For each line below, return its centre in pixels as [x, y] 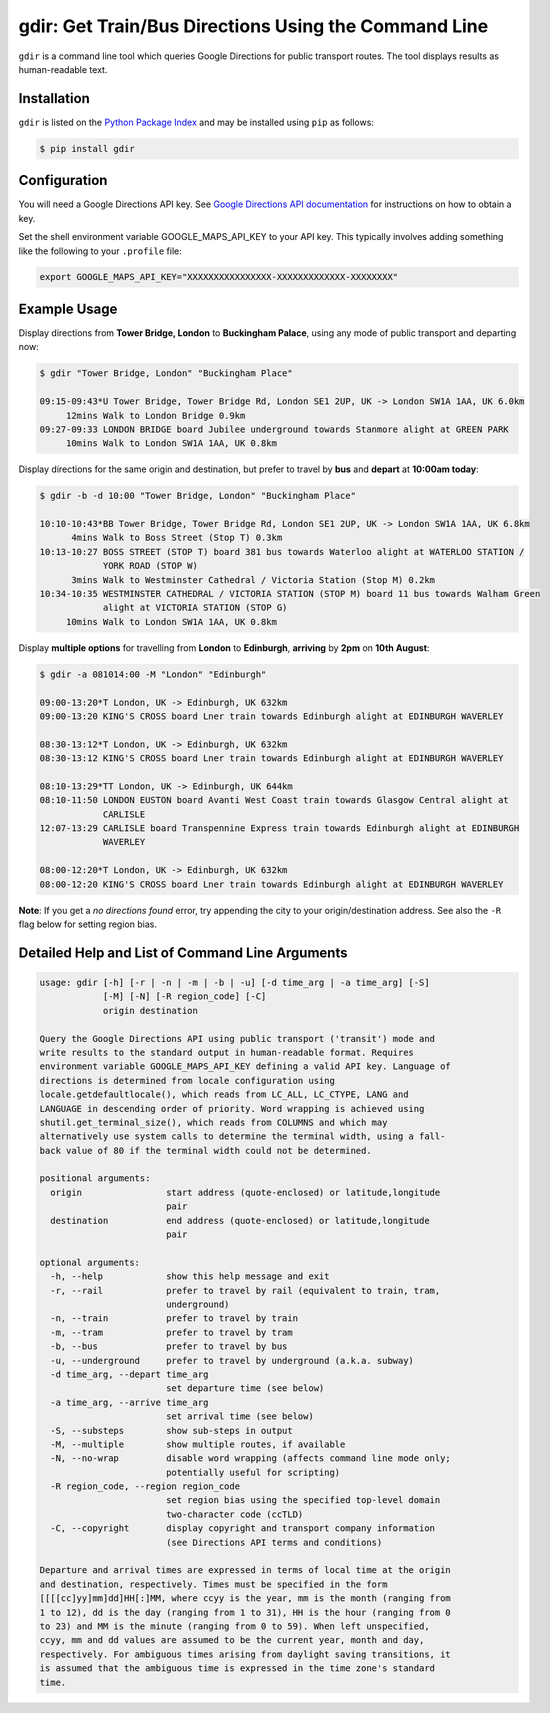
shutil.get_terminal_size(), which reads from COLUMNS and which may [213, 1122]
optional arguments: [89, 1262]
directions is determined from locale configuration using [187, 1080]
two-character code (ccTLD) [234, 1514]
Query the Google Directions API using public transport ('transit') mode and [237, 1038]
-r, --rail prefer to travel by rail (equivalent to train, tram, [245, 1290]
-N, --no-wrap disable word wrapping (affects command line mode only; [251, 1458]
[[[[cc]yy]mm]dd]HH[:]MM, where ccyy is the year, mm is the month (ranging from [245, 1598]
